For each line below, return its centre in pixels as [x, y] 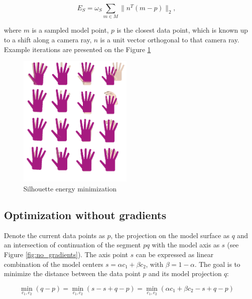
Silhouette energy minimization [70, 189]
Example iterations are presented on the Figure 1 [78, 49]
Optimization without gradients [85, 215]
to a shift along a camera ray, [48, 39]
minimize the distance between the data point [72, 273]
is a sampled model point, [70, 30]
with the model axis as [186, 245]
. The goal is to [217, 264]
